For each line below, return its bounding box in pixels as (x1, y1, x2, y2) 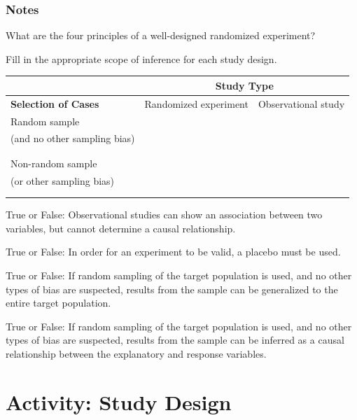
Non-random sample (10, 155, 97, 170)
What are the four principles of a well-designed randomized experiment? (6, 28, 316, 43)
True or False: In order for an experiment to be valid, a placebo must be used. (6, 244, 341, 259)
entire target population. (6, 295, 111, 310)
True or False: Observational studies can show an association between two (6, 207, 323, 222)
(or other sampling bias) (10, 173, 115, 188)
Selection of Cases (10, 96, 99, 111)
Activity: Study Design (6, 387, 232, 416)
